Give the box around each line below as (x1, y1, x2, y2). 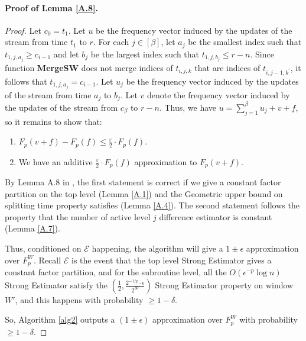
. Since (250, 47, 274, 60)
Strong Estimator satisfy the (5, 278, 108, 291)
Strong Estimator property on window (155, 278, 294, 291)
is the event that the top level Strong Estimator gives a (71, 253, 272, 266)
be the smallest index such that (188, 36, 302, 48)
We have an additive (18, 155, 93, 168)
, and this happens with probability (15, 293, 144, 305)
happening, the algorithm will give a (92, 242, 223, 254)
